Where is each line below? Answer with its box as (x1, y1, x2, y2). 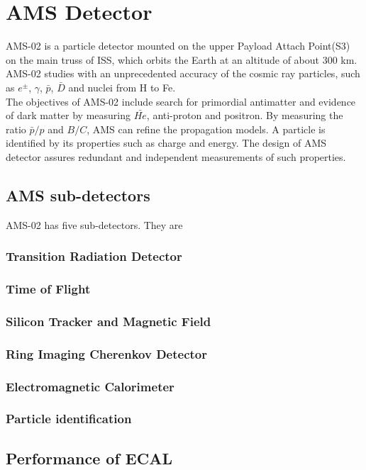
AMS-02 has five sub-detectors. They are (6, 217, 183, 232)
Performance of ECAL (6, 447, 172, 469)
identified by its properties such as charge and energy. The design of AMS (6, 135, 327, 150)
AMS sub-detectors (6, 184, 150, 206)
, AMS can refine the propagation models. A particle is (87, 121, 326, 136)
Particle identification (6, 410, 132, 427)
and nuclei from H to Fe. (68, 79, 176, 94)
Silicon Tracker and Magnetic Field (6, 312, 211, 330)
